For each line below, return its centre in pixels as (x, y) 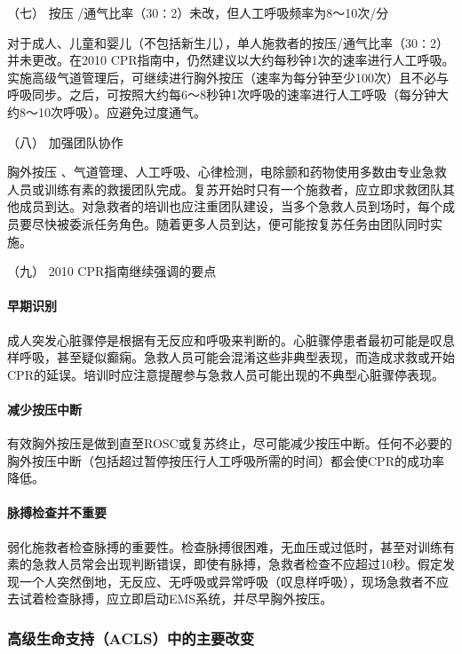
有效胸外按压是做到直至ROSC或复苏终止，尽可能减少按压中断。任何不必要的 (230, 443)
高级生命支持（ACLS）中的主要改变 (131, 638)
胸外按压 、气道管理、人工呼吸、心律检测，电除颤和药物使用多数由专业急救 (227, 172)
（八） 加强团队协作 (65, 142)
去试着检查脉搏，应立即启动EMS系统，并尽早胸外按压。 (170, 599)
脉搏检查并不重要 (57, 512)
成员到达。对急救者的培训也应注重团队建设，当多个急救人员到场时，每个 (231, 206)
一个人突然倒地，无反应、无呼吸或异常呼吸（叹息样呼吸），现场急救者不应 (234, 581)
